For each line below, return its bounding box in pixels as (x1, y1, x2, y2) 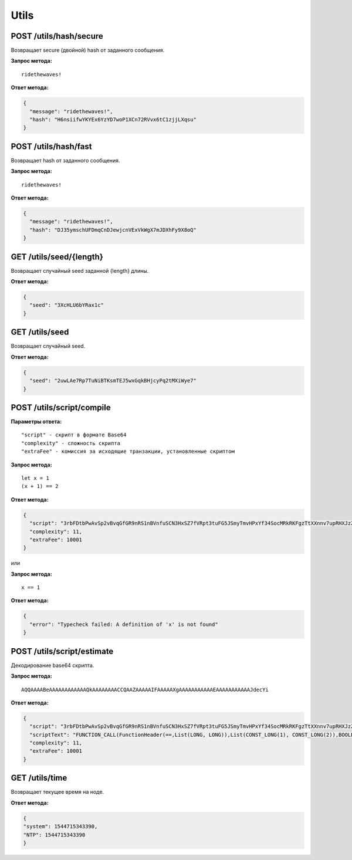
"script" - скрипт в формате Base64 (21, 432, 127, 438)
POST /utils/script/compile (11, 402, 111, 412)
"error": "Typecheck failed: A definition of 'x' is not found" (29, 621, 218, 628)
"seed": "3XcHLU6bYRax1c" (29, 302, 104, 309)
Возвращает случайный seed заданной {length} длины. (11, 267, 149, 274)
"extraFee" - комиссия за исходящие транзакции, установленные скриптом (21, 448, 235, 455)
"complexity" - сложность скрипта (21, 440, 120, 446)
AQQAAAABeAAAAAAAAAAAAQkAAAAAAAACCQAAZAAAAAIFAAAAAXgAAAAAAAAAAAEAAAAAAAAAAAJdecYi (21, 686, 269, 693)
